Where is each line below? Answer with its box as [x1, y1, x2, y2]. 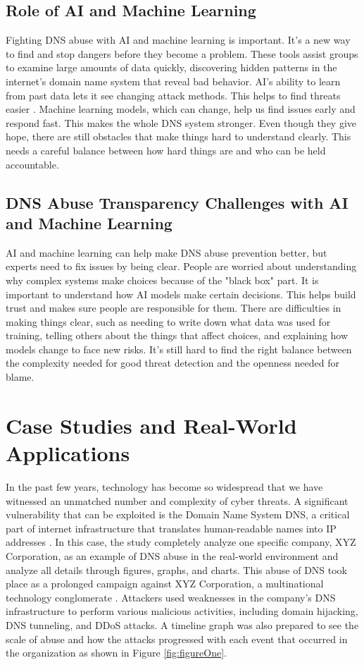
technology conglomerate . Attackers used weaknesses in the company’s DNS [6, 590, 336, 604]
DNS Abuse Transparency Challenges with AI [6, 191, 349, 213]
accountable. [6, 157, 59, 171]
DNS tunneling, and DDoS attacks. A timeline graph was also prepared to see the [6, 617, 359, 632]
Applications [6, 439, 130, 468]
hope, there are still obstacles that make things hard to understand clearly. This [6, 129, 351, 144]
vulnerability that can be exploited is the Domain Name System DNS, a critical [6, 507, 350, 522]
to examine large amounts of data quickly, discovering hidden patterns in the [6, 60, 337, 75]
